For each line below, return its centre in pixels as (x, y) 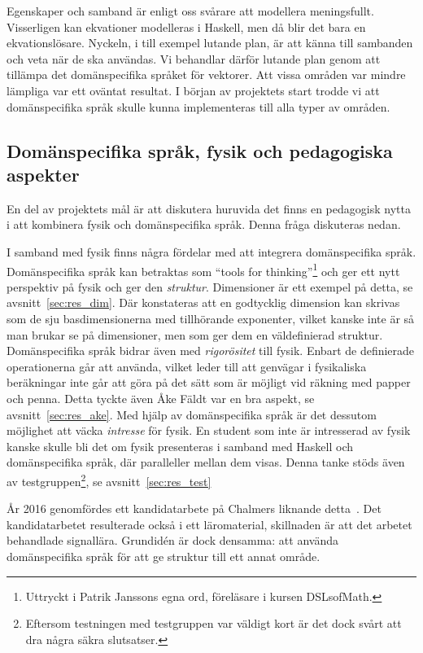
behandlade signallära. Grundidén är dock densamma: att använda (172, 540)
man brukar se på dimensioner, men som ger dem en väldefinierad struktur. (195, 334)
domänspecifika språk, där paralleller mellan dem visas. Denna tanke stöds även (206, 462)
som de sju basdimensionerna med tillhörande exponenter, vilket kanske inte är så (211, 318)
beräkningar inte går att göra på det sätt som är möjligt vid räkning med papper (209, 382)
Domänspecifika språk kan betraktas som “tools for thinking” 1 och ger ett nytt (203, 270)
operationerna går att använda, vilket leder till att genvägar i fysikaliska (187, 366)
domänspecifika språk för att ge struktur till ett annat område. (164, 556)
